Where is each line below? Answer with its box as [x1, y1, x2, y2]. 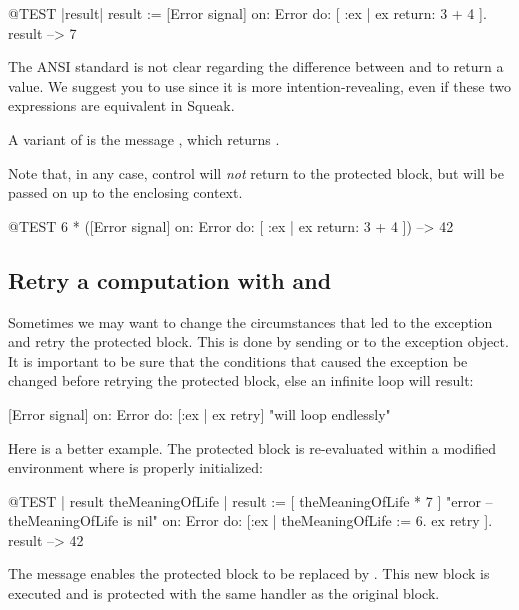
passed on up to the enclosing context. [8, 182, 243, 203]
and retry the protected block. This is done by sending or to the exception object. [8, 331, 509, 352]
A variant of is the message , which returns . [8, 128, 280, 149]
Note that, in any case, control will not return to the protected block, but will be [8, 162, 504, 183]
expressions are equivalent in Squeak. [8, 95, 235, 116]
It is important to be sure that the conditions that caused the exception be [8, 350, 468, 371]
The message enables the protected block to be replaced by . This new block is [8, 563, 490, 584]
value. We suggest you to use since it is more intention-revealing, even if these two [8, 75, 511, 96]
